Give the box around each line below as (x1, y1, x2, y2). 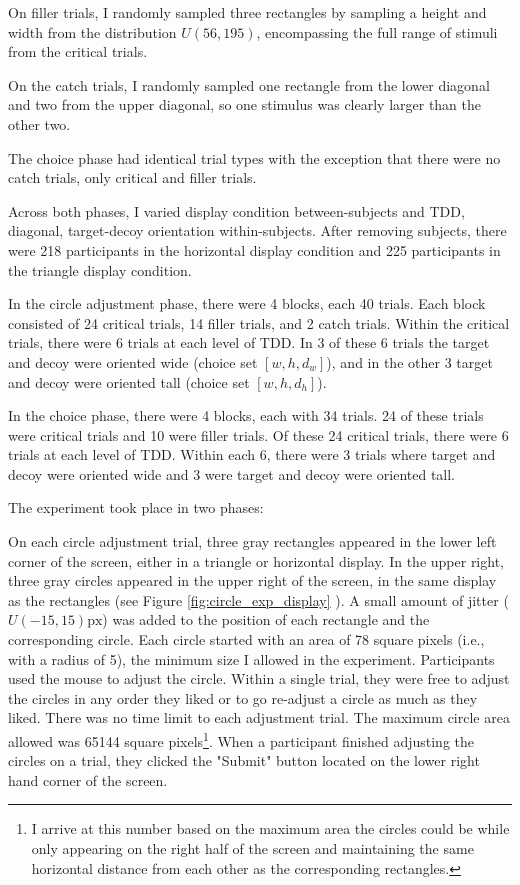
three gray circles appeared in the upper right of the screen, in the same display (8, 570, 497, 591)
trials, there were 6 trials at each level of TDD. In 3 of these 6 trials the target (8, 332, 490, 353)
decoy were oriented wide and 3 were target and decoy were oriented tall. (8, 463, 456, 484)
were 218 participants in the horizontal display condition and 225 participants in (8, 239, 501, 260)
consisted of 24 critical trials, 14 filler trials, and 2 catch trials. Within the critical (8, 312, 510, 333)
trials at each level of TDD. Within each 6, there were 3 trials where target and (8, 444, 496, 465)
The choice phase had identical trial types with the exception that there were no (8, 147, 501, 168)
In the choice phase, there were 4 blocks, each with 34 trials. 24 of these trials (8, 405, 484, 426)
